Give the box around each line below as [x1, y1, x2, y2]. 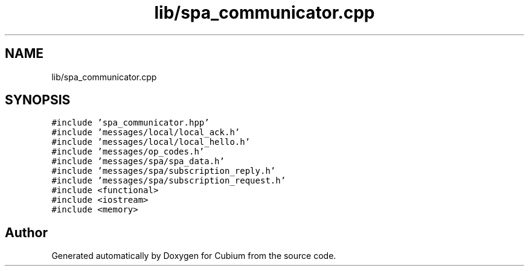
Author [5, 225, 48, 240]
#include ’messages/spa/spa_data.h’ [51, 156, 225, 167]
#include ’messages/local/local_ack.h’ [51, 127, 240, 138]
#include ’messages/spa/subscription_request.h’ [51, 176, 286, 186]
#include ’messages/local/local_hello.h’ [51, 137, 251, 147]
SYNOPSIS [5, 92, 71, 108]
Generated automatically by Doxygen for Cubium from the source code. [51, 250, 336, 261]
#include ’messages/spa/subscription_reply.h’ [51, 166, 276, 176]
